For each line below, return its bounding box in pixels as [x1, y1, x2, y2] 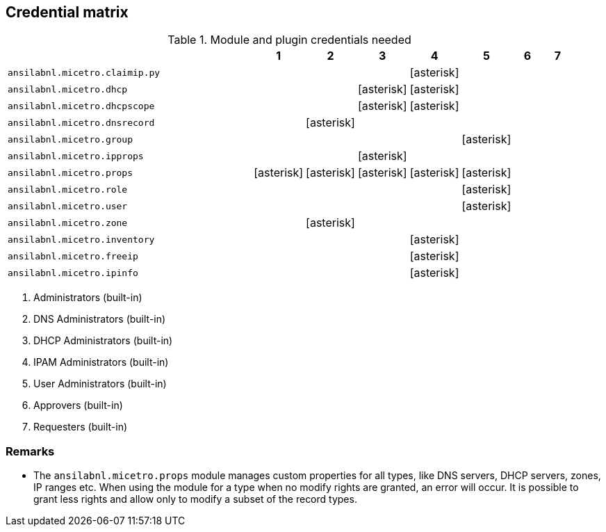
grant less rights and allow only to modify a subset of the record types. [33, 493, 357, 506]
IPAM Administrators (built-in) [33, 356, 169, 369]
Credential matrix [6, 3, 129, 21]
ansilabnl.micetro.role [8, 184, 128, 195]
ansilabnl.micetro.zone [8, 217, 128, 228]
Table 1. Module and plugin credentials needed [167, 33, 411, 47]
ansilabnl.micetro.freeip [8, 250, 138, 261]
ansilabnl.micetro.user [8, 200, 128, 211]
